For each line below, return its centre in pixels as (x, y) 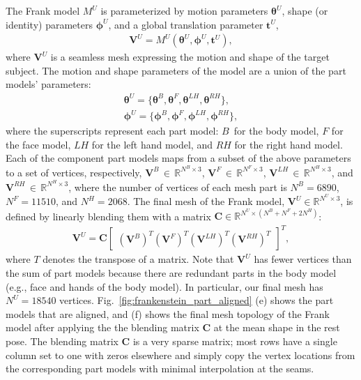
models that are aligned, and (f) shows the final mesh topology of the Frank (168, 313)
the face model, (38, 144)
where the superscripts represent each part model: (112, 131)
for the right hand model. (289, 144)
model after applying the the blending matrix (102, 327)
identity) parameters (49, 24)
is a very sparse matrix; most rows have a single (235, 341)
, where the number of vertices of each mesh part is (178, 187)
